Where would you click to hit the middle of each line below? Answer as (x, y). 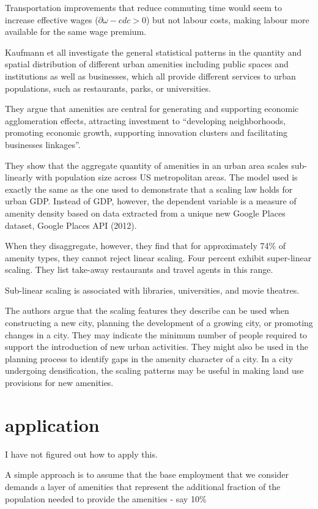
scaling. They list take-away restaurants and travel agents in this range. (139, 269)
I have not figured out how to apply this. (81, 454)
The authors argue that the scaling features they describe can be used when (147, 310)
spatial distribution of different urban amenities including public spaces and (147, 64)
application (52, 424)
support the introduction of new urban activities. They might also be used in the (157, 347)
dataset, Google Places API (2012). (71, 225)
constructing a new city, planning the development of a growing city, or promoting (159, 323)
